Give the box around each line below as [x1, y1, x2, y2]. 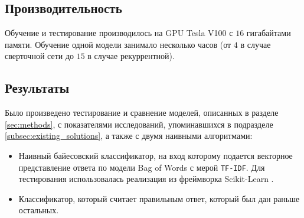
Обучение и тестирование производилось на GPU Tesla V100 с [5, 27, 233, 39]
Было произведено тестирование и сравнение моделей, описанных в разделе [5, 106, 279, 119]
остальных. [18, 204, 59, 216]
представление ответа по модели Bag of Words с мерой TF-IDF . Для [18, 161, 265, 173]
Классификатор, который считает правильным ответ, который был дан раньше [18, 192, 300, 204]
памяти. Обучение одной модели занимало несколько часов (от [5, 38, 231, 50]
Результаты [5, 79, 70, 97]
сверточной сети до [5, 50, 74, 62]
